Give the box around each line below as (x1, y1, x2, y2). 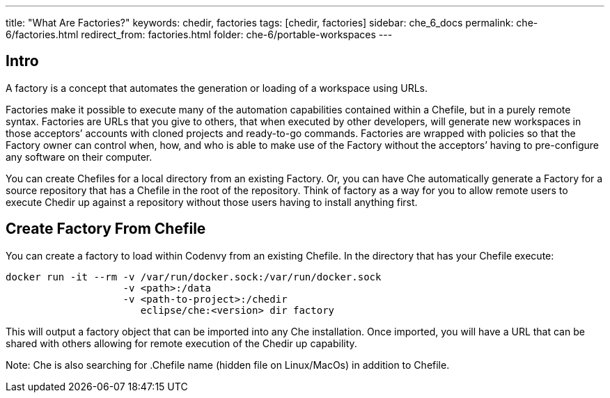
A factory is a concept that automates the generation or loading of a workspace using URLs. (6, 81, 428, 94)
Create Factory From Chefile (6, 220, 206, 238)
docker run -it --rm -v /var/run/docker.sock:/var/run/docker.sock (6, 271, 382, 282)
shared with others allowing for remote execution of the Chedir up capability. (6, 337, 357, 349)
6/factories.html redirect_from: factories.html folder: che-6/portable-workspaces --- (6, 29, 393, 40)
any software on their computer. (6, 150, 152, 163)
